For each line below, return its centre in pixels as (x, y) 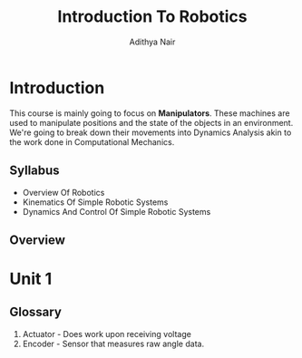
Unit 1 (31, 279)
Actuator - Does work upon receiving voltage (107, 334)
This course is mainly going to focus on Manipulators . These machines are (150, 113)
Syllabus (35, 171)
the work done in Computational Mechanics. (92, 141)
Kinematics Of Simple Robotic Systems (95, 202)
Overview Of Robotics (63, 192)
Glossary (35, 312)
